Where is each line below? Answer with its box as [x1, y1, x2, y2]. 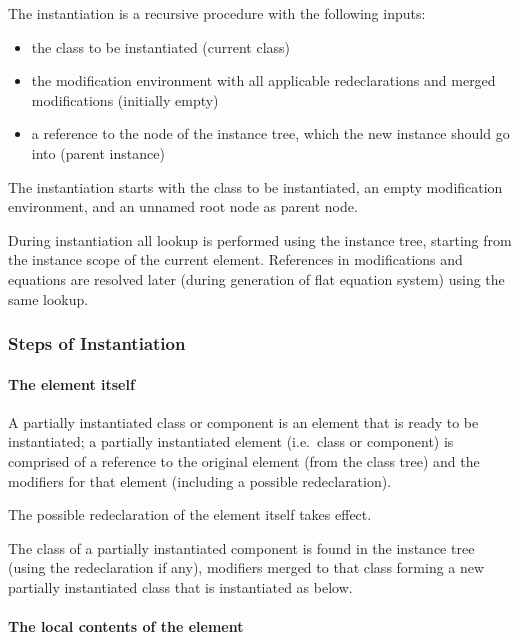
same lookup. [8, 288, 89, 309]
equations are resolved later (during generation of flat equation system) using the [8, 268, 505, 289]
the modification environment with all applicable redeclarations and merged [31, 70, 496, 91]
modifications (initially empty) [31, 89, 219, 110]
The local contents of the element [8, 616, 244, 637]
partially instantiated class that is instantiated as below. [8, 576, 353, 597]
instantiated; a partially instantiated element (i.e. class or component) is [8, 431, 454, 452]
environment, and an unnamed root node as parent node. [8, 196, 358, 217]
